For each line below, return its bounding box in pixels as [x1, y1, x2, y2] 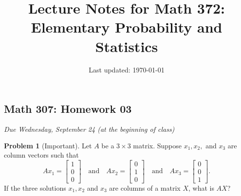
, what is [188, 182, 214, 193]
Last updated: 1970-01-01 [89, 64, 165, 74]
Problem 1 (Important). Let [4, 140, 92, 150]
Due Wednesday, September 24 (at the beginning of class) [4, 124, 175, 134]
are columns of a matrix [109, 182, 181, 193]
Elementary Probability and [31, 17, 222, 37]
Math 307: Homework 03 [4, 101, 132, 116]
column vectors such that [4, 150, 79, 160]
